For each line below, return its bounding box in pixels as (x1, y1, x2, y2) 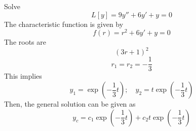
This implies (4, 71, 42, 81)
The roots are (4, 37, 46, 47)
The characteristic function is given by (4, 18, 124, 29)
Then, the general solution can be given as (4, 99, 136, 109)
